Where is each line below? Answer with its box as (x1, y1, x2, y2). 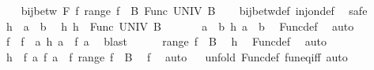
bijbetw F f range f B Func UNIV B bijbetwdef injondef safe (21, 2, 368, 18)
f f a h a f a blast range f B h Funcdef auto (6, 33, 327, 50)
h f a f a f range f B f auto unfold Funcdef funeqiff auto (6, 48, 348, 64)
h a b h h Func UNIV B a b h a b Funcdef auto (6, 17, 354, 34)
